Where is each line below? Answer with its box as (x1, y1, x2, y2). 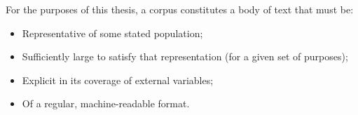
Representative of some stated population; (22, 25, 203, 40)
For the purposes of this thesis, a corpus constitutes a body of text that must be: (6, 2, 354, 16)
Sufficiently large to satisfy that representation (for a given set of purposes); (22, 49, 348, 64)
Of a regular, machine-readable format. (22, 96, 190, 111)
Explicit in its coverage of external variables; (22, 72, 214, 87)
